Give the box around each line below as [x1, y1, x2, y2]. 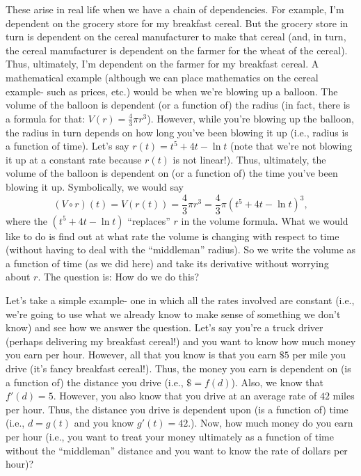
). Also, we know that [231, 374, 323, 389]
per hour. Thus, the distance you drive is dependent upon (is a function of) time [6, 402, 348, 416]
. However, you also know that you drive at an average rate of [53, 388, 317, 403]
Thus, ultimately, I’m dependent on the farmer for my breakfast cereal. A [6, 56, 319, 71]
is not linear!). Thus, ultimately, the [173, 152, 326, 166]
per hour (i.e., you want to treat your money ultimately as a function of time [6, 429, 334, 443]
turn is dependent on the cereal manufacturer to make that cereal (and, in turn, [6, 29, 346, 44]
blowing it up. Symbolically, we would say [6, 179, 184, 193]
